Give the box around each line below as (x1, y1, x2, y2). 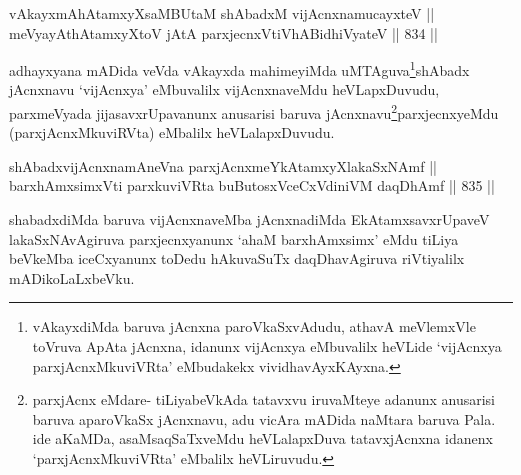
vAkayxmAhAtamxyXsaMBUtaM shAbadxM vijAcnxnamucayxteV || (9, 3, 435, 23)
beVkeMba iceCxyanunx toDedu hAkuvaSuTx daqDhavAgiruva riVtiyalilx (9, 248, 465, 269)
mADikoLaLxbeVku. (9, 267, 135, 288)
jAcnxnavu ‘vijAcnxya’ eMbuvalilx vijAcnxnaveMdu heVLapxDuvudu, (9, 79, 440, 100)
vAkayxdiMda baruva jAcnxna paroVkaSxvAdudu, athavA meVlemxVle (32, 316, 476, 337)
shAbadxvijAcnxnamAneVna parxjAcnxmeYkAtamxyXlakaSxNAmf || (9, 155, 437, 176)
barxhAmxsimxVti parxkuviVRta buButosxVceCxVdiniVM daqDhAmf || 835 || (9, 175, 495, 196)
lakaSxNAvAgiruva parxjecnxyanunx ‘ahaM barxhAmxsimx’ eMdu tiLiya (9, 228, 459, 249)
